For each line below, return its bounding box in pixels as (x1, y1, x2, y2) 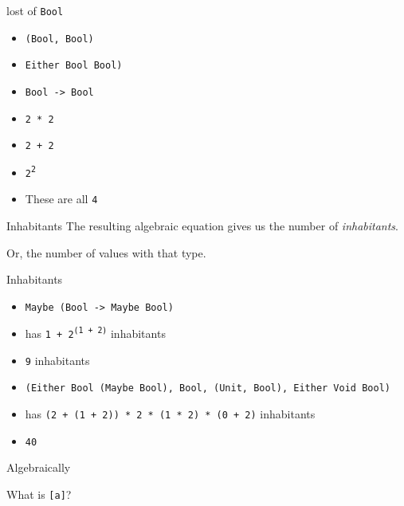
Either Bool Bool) (25, 60, 123, 72)
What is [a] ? (6, 485, 72, 502)
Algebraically (6, 459, 71, 476)
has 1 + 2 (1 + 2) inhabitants (25, 325, 166, 341)
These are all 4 (25, 190, 98, 207)
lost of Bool (6, 2, 64, 18)
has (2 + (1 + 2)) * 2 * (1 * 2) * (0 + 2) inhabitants (25, 405, 316, 422)
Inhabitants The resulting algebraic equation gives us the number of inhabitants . (6, 217, 399, 233)
